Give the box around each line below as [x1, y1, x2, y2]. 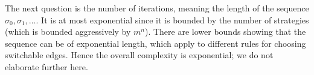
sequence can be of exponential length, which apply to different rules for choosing [5, 37, 306, 49]
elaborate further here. [5, 60, 88, 73]
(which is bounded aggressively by [5, 25, 131, 38]
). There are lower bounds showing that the [144, 25, 306, 38]
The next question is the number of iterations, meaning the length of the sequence [5, 2, 309, 14]
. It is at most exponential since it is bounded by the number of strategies [36, 13, 309, 26]
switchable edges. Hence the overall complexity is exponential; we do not [5, 49, 274, 61]
